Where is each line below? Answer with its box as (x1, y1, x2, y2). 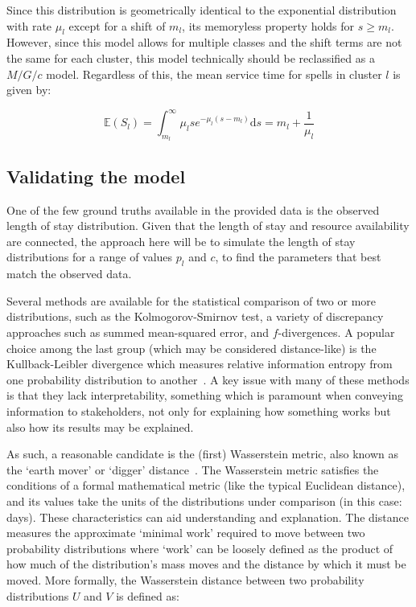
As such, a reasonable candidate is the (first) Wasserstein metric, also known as (6, 445, 398, 462)
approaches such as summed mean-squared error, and (6, 324, 270, 341)
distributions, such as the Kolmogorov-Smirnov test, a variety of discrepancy (6, 308, 384, 325)
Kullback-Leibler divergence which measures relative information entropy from (6, 355, 393, 372)
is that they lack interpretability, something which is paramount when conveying (6, 387, 404, 404)
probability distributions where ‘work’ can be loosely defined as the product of (6, 539, 393, 556)
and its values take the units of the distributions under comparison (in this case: (6, 492, 402, 509)
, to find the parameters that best (215, 248, 381, 265)
